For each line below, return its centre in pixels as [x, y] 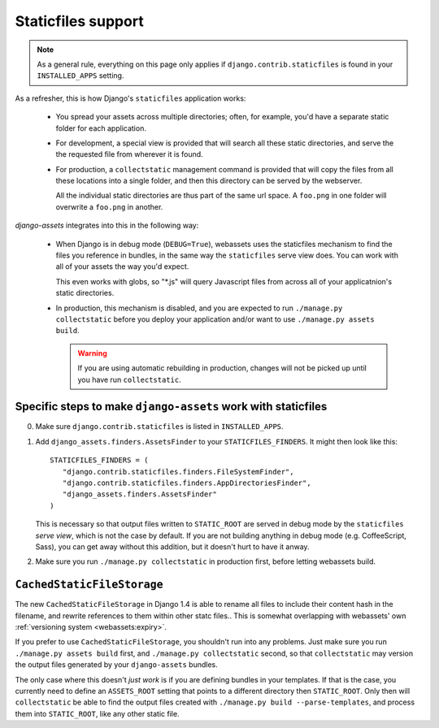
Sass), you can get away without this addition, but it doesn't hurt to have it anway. [172, 546]
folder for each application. [101, 128]
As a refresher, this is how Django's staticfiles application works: [130, 98]
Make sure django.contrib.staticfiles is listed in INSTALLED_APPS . [159, 427]
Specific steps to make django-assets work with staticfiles [171, 407]
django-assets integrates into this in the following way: [107, 225]
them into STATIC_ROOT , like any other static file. [97, 713]
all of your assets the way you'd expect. [122, 266]
